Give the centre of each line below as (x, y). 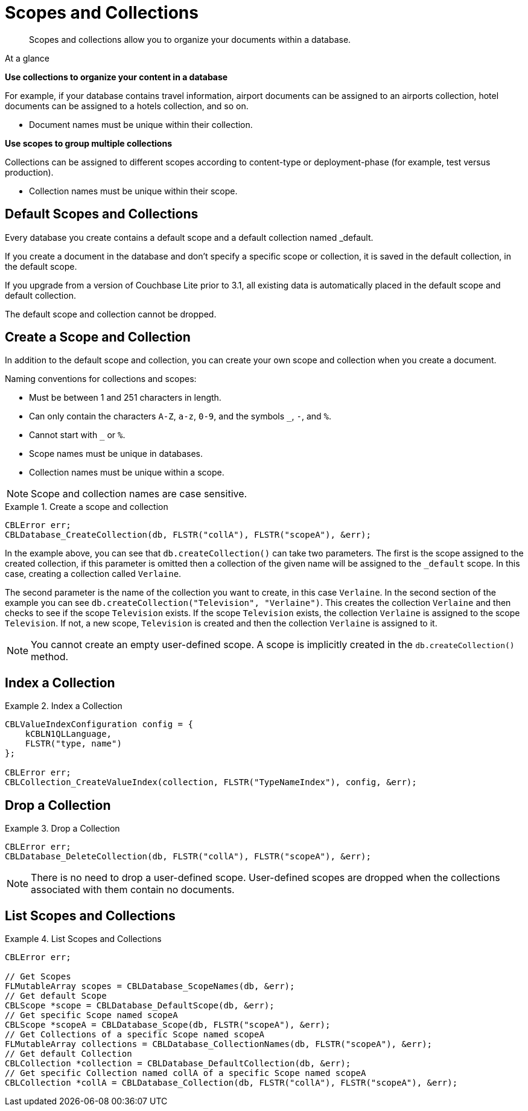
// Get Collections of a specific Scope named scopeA (135, 1034)
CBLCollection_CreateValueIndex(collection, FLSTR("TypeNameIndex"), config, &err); (211, 782)
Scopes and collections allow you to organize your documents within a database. (190, 39)
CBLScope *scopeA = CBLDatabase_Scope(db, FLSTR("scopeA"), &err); (168, 1024)
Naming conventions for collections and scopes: (101, 379)
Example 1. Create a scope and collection (87, 507)
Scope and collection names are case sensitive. (139, 494)
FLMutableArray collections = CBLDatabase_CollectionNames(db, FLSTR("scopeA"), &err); (219, 1044)
